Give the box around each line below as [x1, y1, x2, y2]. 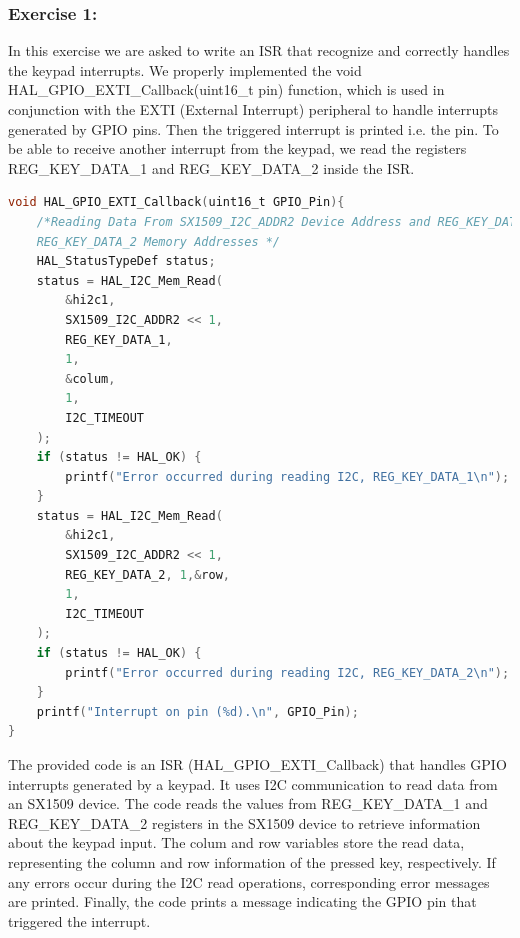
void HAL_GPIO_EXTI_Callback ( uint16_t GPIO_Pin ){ [8, 195, 345, 210]
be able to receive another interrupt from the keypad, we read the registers [8, 138, 467, 159]
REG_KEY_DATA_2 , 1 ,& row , [65, 567, 230, 582]
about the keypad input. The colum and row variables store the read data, [8, 832, 465, 853]
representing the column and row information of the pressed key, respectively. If [8, 851, 496, 872]
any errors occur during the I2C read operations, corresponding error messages [8, 871, 490, 892]
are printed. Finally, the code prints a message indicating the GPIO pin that [8, 891, 477, 912]
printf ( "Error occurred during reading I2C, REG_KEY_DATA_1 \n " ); [65, 469, 510, 484]
